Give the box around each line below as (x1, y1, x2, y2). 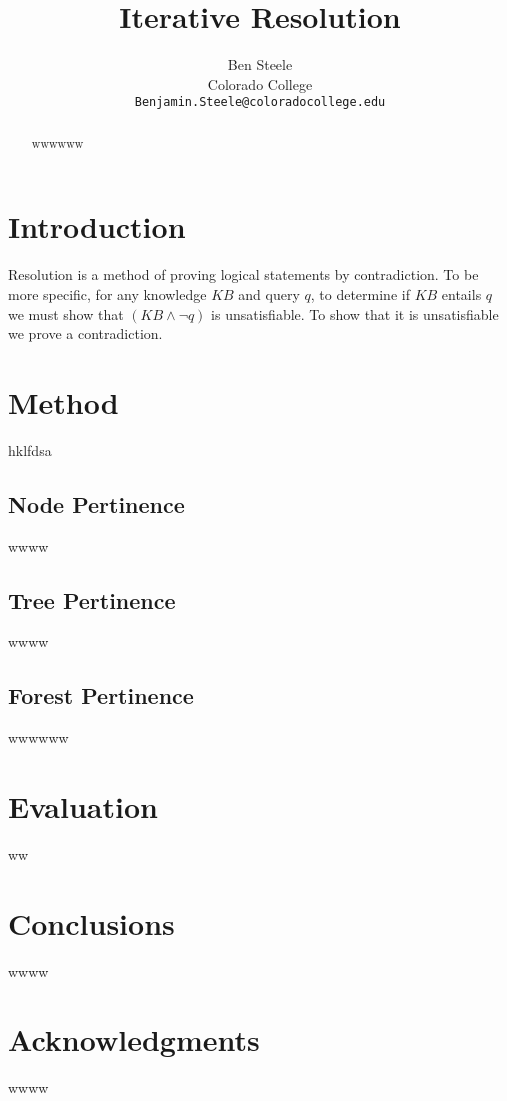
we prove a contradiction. (8, 323, 163, 344)
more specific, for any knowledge (8, 283, 207, 304)
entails (441, 283, 482, 304)
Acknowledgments (8, 1019, 260, 1060)
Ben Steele (227, 54, 293, 75)
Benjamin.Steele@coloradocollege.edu (134, 95, 386, 110)
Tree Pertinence (8, 584, 176, 615)
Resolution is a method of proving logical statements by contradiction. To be (8, 264, 479, 285)
